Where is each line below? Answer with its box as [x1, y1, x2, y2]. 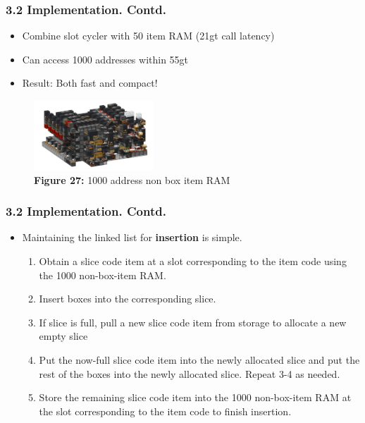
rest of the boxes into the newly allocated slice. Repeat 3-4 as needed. [39, 366, 340, 381]
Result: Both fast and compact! [22, 75, 158, 90]
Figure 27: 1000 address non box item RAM [34, 172, 230, 187]
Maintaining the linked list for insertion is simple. [22, 230, 242, 245]
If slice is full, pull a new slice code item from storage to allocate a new [39, 314, 347, 329]
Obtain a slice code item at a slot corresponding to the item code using [39, 254, 347, 268]
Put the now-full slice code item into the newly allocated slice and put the [39, 352, 360, 367]
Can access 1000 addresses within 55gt [22, 51, 189, 66]
